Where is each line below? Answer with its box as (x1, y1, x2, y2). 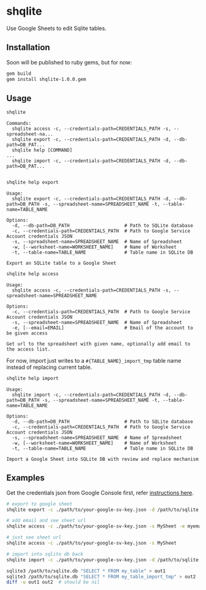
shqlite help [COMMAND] (12, 147, 72, 154)
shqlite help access (6, 271, 59, 277)
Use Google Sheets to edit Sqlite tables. (6, 25, 107, 32)
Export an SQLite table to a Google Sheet (6, 260, 116, 267)
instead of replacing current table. (6, 363, 93, 371)
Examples (6, 473, 45, 483)
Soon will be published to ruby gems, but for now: (6, 58, 132, 66)
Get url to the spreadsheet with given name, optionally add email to (6, 341, 191, 347)
